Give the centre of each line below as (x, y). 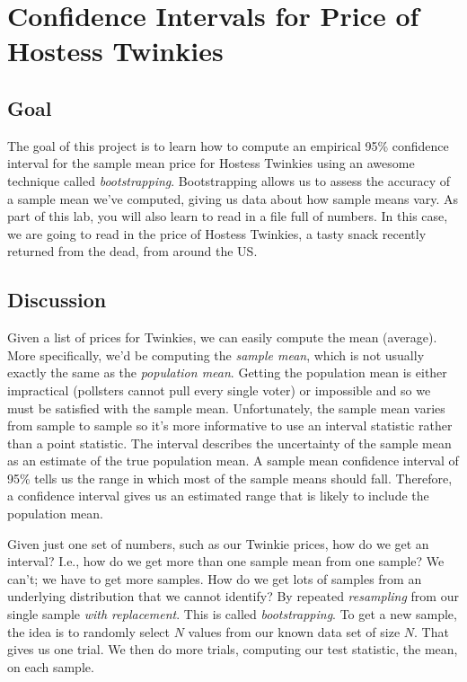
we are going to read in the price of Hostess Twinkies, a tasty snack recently (217, 233)
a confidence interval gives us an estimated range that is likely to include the (218, 496)
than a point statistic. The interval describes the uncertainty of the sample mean (229, 443)
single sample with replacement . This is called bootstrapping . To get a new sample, (232, 614)
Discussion (57, 300)
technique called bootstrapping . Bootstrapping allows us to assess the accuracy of (229, 180)
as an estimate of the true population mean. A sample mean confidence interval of (233, 461)
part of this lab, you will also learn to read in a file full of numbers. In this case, (228, 216)
